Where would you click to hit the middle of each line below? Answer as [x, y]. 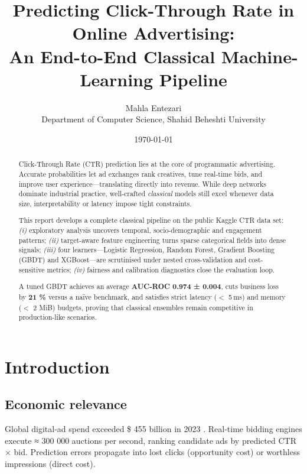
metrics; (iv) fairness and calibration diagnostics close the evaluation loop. [161, 269]
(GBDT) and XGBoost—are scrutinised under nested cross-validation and [133, 260]
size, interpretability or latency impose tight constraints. [105, 203]
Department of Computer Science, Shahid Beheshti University [153, 119]
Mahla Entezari [153, 107]
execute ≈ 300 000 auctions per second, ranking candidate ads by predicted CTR [151, 440]
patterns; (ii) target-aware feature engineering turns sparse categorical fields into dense [152, 240]
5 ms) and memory [257, 296]
